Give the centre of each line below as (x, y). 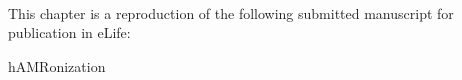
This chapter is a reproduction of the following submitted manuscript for (231, 12)
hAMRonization (57, 65)
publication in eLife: (69, 32)
